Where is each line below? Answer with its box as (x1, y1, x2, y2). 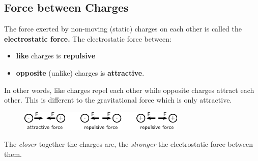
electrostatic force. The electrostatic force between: (4, 33, 171, 44)
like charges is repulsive (16, 50, 96, 61)
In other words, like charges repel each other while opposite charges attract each (4, 84, 254, 95)
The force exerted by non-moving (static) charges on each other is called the (4, 23, 242, 34)
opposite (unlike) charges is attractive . (16, 67, 145, 78)
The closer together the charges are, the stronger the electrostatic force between (4, 139, 253, 149)
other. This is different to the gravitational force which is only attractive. (4, 94, 232, 105)
